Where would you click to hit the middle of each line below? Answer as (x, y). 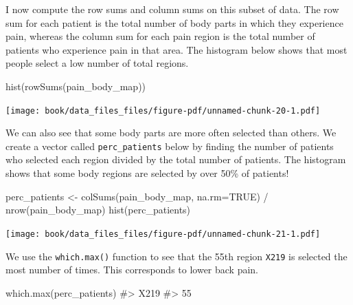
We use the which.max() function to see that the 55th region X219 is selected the (176, 256)
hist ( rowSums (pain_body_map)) (76, 86)
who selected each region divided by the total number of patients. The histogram (176, 159)
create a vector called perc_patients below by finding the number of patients (170, 146)
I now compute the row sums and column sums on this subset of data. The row (172, 9)
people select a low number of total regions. (97, 63)
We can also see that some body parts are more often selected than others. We (171, 133)
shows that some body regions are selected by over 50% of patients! (147, 173)
